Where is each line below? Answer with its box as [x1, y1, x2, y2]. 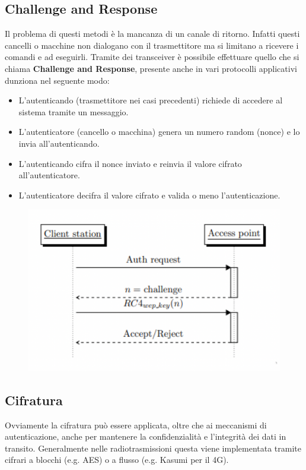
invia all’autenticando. [18, 137, 100, 149]
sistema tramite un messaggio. [18, 105, 129, 118]
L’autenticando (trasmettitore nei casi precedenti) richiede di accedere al [18, 94, 283, 106]
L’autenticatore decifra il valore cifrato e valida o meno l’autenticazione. [18, 188, 280, 201]
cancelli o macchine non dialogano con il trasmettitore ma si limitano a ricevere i [5, 39, 299, 51]
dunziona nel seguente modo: [5, 74, 110, 86]
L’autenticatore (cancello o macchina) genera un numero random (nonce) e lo [18, 125, 300, 138]
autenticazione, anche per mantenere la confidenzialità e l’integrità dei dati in [5, 430, 286, 443]
